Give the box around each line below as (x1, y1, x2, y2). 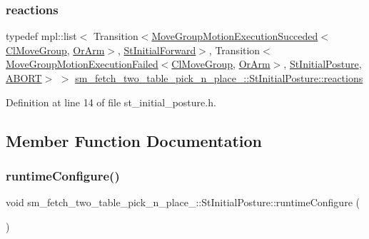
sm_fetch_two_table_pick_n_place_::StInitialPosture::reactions (75, 71, 363, 85)
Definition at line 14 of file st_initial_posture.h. (6, 94, 216, 109)
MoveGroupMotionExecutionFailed (6, 56, 158, 71)
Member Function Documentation (6, 129, 263, 151)
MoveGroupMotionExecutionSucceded (151, 29, 318, 44)
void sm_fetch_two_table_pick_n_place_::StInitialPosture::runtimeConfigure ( (6, 195, 360, 210)
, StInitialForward (117, 42, 196, 57)
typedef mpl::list (6, 29, 77, 44)
